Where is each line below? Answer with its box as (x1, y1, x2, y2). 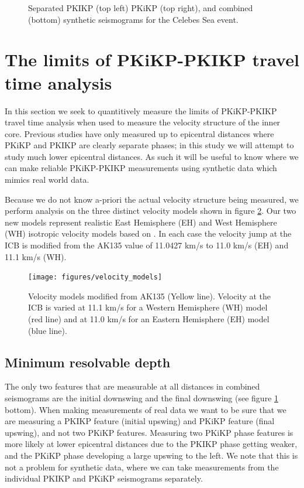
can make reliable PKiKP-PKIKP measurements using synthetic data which (5, 162, 277, 174)
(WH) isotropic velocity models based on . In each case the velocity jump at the (5, 227, 292, 240)
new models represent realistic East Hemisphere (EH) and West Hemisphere (5, 216, 277, 228)
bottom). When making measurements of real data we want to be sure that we (5, 403, 286, 415)
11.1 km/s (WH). (5, 250, 67, 262)
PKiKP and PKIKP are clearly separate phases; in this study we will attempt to (5, 139, 294, 151)
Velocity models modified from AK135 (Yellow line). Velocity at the (28, 289, 271, 302)
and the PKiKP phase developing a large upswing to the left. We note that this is (5, 449, 298, 462)
